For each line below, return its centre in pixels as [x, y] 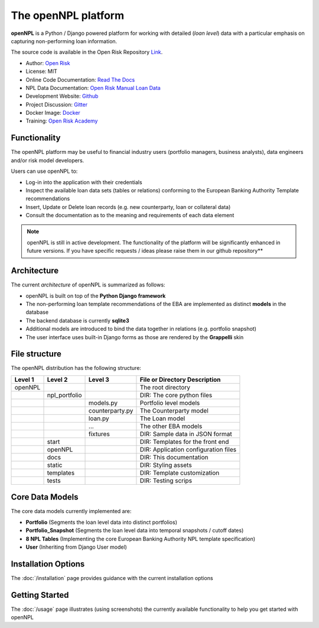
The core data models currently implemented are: [71, 511]
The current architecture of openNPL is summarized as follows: [88, 285]
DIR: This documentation [174, 457]
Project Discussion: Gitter [57, 104]
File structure [36, 354]
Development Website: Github [62, 96]
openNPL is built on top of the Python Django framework [96, 295]
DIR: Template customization [180, 472]
